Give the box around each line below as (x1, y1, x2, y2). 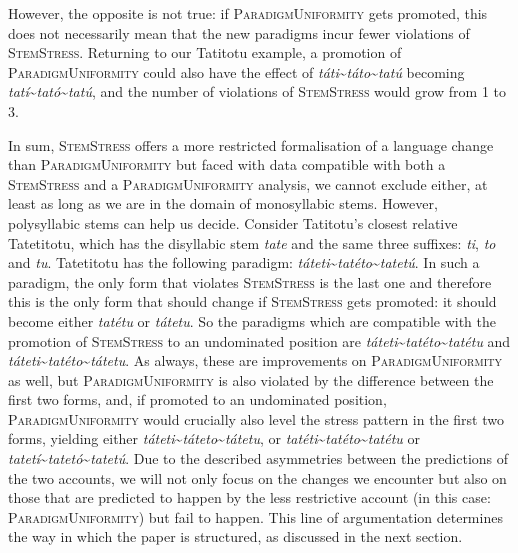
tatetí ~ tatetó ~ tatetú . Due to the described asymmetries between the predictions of (8, 448, 509, 469)
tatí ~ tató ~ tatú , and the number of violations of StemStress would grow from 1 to (8, 81, 507, 102)
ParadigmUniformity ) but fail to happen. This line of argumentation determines (8, 506, 503, 527)
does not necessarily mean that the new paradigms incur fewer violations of (8, 22, 470, 43)
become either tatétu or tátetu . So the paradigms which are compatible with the (8, 310, 497, 331)
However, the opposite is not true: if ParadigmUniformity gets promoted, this (8, 3, 488, 23)
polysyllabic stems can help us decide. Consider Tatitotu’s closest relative (8, 212, 458, 233)
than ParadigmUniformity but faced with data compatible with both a (8, 154, 446, 175)
